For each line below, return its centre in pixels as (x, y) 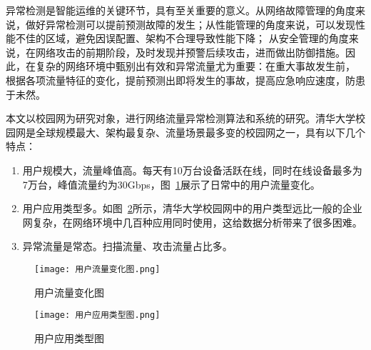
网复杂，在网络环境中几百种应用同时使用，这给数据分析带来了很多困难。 (192, 222)
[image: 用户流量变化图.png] (97, 269)
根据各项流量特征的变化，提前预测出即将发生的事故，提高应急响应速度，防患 (185, 80)
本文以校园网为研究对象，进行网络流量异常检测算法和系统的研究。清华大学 (181, 118)
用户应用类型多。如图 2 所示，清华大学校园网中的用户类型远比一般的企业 (192, 208)
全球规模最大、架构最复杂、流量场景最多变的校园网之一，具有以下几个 (200, 132)
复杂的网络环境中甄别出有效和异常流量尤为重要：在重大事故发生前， (195, 66)
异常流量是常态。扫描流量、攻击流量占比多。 (127, 246)
